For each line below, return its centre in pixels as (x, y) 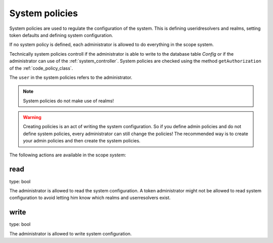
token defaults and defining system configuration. (61, 35)
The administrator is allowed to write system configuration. (71, 233)
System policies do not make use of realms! (68, 101)
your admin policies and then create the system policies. (82, 141)
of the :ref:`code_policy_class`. (41, 68)
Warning (32, 117)
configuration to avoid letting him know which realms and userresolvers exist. (90, 198)
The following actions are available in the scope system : (68, 155)
